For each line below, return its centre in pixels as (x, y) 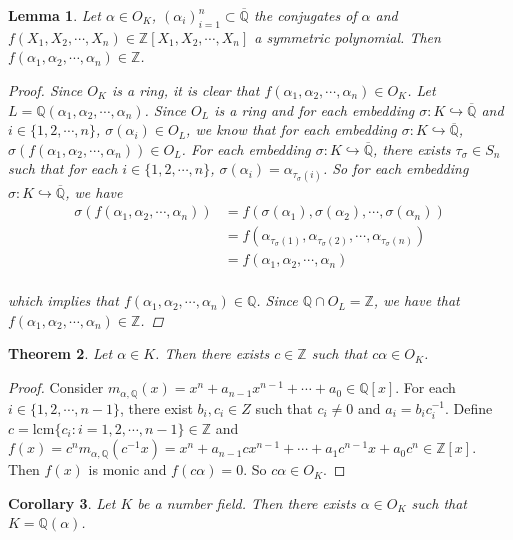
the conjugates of (305, 15)
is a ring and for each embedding (314, 109)
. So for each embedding (395, 168)
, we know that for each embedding (291, 129)
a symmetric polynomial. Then (347, 36)
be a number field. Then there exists (246, 502)
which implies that (63, 300)
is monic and (127, 469)
